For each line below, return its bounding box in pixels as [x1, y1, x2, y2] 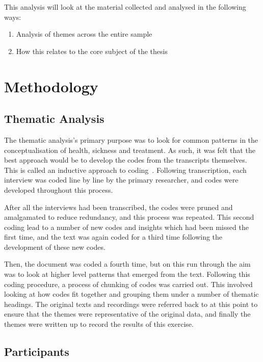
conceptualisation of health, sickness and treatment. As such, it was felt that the [4, 144, 255, 155]
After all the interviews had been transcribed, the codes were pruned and [4, 201, 233, 212]
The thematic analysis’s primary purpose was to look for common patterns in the [4, 134, 258, 145]
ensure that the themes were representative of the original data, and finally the [4, 308, 251, 319]
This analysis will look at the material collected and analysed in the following [4, 2, 246, 12]
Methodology [4, 75, 98, 96]
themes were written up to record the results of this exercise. [4, 319, 194, 329]
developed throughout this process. [4, 184, 113, 195]
